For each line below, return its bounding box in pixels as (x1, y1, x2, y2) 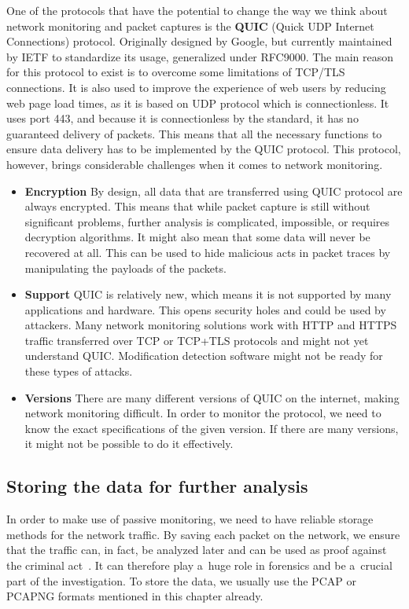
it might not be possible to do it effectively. (24, 435, 234, 452)
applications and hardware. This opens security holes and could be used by (24, 301, 386, 317)
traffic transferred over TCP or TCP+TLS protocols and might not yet (24, 332, 369, 348)
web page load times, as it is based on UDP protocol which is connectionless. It (6, 94, 389, 111)
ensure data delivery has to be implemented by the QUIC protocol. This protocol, (6, 141, 401, 157)
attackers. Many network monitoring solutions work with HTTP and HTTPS (24, 317, 397, 333)
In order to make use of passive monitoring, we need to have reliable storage (6, 511, 374, 527)
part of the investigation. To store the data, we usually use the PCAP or (6, 572, 356, 589)
